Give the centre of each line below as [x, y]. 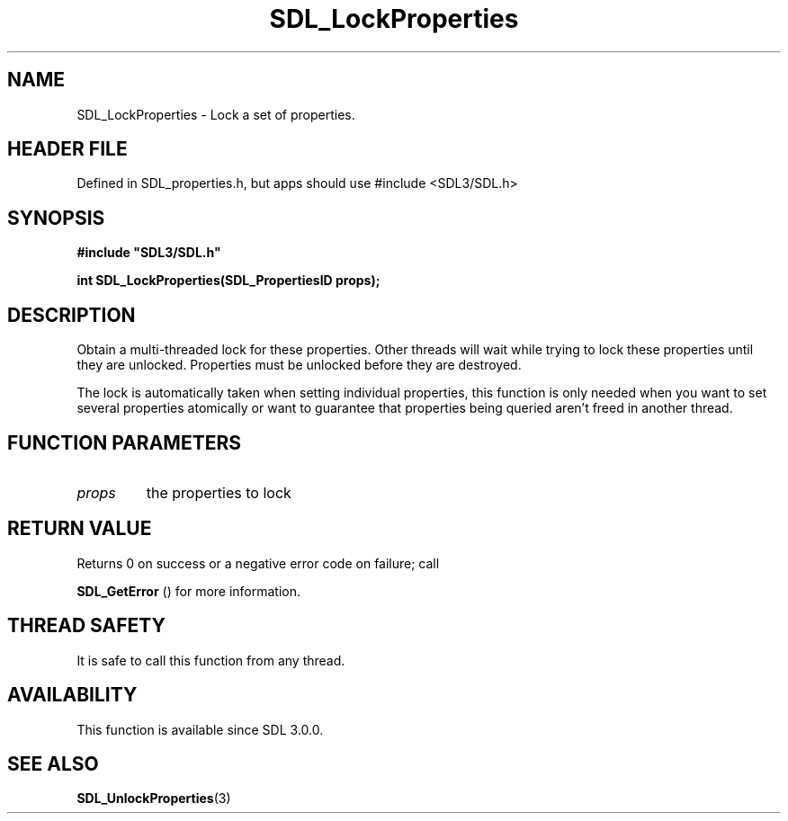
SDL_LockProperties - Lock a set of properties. [216, 114]
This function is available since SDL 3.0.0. [200, 729]
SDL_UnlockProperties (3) [154, 799]
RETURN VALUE [80, 529]
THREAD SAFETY [86, 626]
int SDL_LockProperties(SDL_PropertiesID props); [228, 281]
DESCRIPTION [72, 315]
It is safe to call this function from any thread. [211, 660]
